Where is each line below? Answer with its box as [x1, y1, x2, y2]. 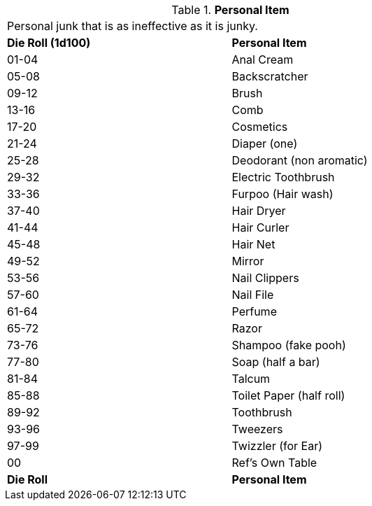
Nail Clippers [231, 271, 299, 285]
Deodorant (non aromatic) [231, 153, 368, 167]
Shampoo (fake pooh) [231, 338, 346, 352]
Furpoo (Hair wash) [231, 187, 334, 201]
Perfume [231, 304, 277, 318]
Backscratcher [231, 69, 308, 83]
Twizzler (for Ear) [231, 439, 323, 453]
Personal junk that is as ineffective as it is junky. [7, 19, 258, 33]
